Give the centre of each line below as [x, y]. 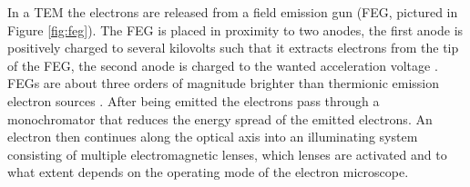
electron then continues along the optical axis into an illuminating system [213, 137]
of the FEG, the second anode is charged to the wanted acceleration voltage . [223, 65]
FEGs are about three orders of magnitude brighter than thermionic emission [223, 83]
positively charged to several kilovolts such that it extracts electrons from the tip [233, 48]
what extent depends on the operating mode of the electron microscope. [208, 172]
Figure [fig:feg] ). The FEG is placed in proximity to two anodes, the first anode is [235, 30]
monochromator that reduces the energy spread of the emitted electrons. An [220, 118]
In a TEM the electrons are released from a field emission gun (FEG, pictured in [233, 12]
